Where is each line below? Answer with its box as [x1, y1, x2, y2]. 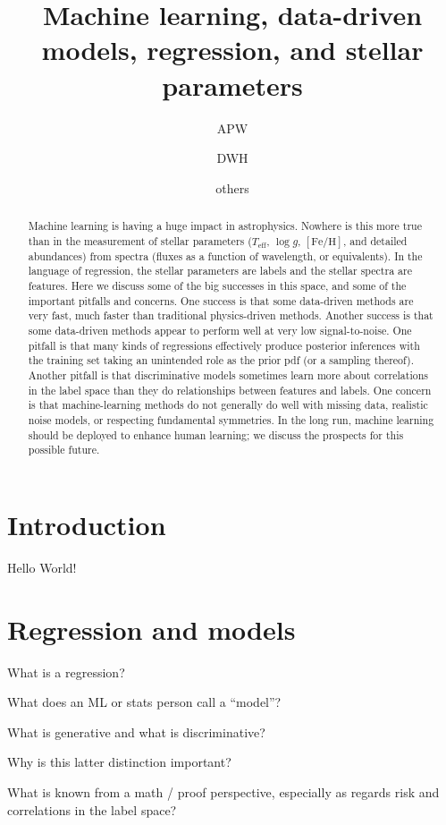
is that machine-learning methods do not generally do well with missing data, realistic [28, 397, 428, 412]
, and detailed [343, 233, 408, 248]
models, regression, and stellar [41, 31, 424, 68]
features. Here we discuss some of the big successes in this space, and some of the [28, 278, 407, 293]
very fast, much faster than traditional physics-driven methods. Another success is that [28, 308, 433, 323]
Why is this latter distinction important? [7, 753, 231, 771]
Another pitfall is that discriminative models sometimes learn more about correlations [28, 368, 428, 383]
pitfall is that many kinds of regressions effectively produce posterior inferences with [28, 337, 420, 353]
